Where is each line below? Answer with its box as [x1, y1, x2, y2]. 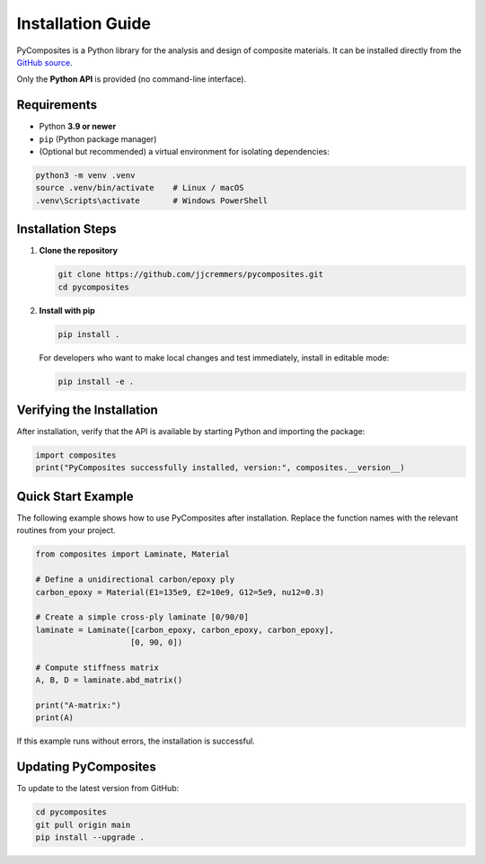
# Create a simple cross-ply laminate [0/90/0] [35, 612, 249, 622]
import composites [35, 450, 117, 460]
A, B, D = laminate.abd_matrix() [35, 675, 183, 685]
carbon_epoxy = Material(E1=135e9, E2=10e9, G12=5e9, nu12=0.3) [35, 587, 325, 597]
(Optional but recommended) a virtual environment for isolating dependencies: [39, 147, 330, 157]
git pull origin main [35, 819, 131, 830]
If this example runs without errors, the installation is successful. [16, 735, 255, 746]
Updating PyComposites [16, 760, 156, 775]
